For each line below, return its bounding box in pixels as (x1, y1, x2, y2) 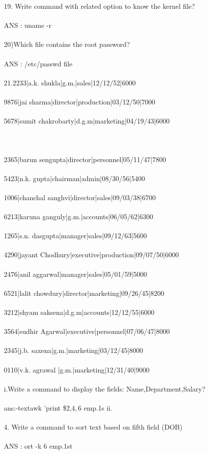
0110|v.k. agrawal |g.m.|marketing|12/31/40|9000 (4, 364, 149, 374)
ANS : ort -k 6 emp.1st (4, 441, 73, 451)
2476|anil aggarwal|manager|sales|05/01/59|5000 (4, 268, 147, 279)
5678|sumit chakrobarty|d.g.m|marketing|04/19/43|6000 (4, 116, 170, 126)
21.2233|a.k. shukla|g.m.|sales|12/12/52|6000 (4, 77, 136, 87)
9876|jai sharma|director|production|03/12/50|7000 (4, 96, 155, 106)
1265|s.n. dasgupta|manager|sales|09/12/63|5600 (4, 230, 147, 241)
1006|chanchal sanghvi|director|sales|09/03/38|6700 (4, 192, 156, 202)
